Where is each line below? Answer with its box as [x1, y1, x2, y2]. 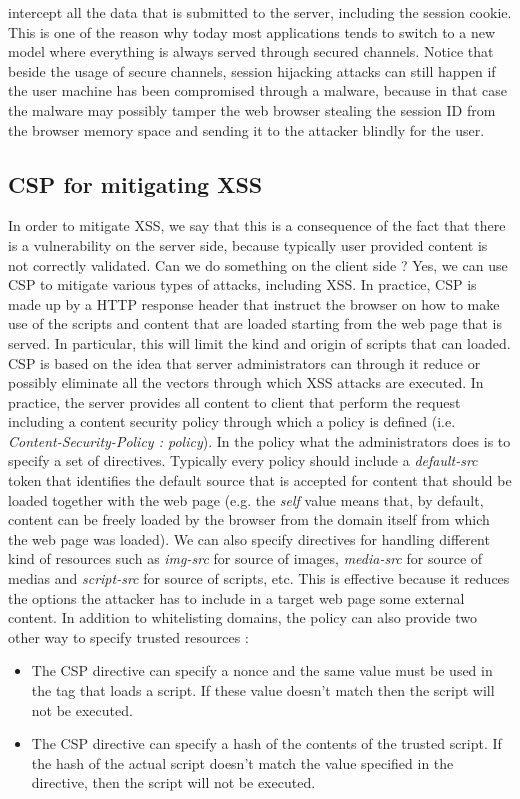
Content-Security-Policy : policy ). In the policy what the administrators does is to [8, 430, 511, 451]
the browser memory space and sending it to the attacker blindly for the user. [8, 119, 485, 140]
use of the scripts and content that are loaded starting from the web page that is [8, 313, 503, 334]
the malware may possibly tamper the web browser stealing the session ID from [8, 99, 496, 120]
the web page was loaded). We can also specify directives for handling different [8, 528, 490, 549]
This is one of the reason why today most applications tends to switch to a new [8, 21, 496, 42]
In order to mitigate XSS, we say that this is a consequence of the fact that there [8, 215, 506, 236]
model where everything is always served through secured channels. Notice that [8, 41, 494, 62]
